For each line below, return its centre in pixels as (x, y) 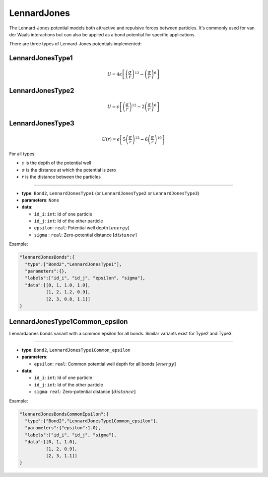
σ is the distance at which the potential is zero (69, 170)
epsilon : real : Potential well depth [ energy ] (82, 228)
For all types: (22, 154)
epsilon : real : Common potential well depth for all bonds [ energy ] (105, 364)
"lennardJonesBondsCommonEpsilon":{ (64, 414)
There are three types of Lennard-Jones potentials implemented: (75, 44)
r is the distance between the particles (61, 177)
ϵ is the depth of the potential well (56, 163)
